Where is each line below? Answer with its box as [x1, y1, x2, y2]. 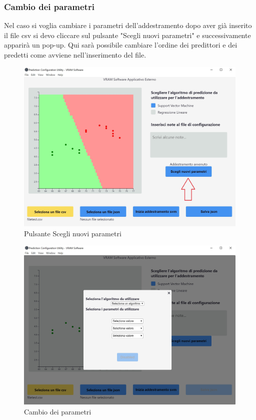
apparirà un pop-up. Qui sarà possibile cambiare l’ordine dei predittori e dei [4, 40, 237, 50]
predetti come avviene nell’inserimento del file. [4, 50, 146, 60]
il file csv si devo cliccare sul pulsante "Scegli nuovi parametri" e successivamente [4, 30, 251, 40]
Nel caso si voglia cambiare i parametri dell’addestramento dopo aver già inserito [4, 20, 252, 31]
